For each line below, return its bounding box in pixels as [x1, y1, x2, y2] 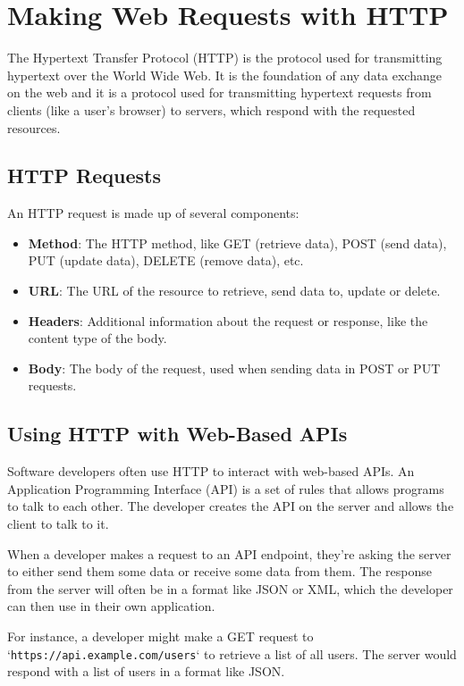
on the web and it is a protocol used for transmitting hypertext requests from [7, 83, 432, 102]
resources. [7, 118, 61, 137]
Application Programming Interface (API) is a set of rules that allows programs [7, 479, 444, 498]
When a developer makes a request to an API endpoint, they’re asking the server [7, 544, 451, 563]
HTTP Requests [7, 162, 161, 189]
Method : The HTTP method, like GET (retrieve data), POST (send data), [28, 233, 447, 252]
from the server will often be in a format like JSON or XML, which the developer [7, 579, 453, 598]
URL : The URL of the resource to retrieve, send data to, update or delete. [28, 281, 441, 300]
